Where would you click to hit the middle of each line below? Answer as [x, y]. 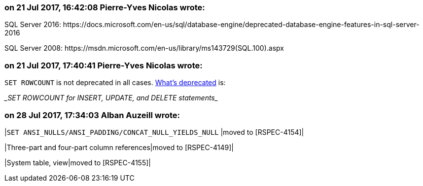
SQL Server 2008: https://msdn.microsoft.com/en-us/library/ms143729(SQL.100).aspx [144, 48]
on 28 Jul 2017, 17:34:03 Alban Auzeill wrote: [92, 115]
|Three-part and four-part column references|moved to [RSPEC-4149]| [119, 147]
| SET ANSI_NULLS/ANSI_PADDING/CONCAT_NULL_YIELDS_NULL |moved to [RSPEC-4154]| [154, 132]
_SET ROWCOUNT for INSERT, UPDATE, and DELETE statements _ [111, 98]
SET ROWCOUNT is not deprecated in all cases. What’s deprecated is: [115, 83]
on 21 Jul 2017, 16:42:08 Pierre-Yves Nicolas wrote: [105, 7]
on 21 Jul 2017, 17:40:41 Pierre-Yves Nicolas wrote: [104, 65]
